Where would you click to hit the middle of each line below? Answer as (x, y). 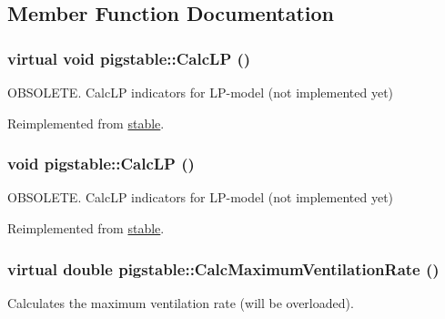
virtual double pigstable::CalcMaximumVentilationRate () (223, 268)
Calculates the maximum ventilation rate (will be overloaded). (181, 302)
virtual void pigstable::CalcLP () (129, 58)
